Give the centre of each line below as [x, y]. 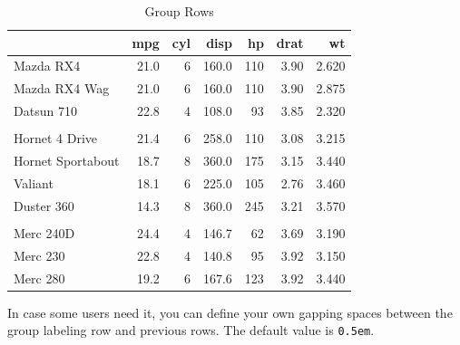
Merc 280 [39, 278]
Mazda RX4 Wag [62, 88]
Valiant [34, 182]
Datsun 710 [45, 111]
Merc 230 [39, 255]
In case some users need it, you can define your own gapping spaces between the [230, 312]
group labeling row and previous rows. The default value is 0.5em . [191, 330]
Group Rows [179, 11]
